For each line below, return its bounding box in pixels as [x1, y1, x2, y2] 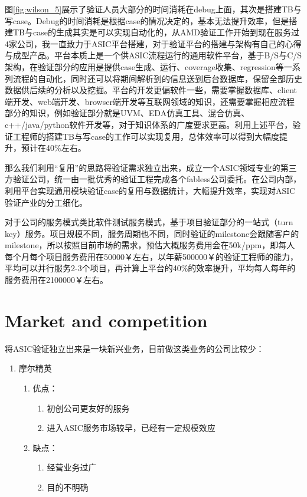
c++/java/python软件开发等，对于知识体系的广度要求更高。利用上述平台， [5, 118, 293, 130]
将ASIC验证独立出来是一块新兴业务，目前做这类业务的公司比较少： [5, 342, 264, 354]
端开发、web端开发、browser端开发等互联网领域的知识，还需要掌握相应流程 [5, 95, 295, 107]
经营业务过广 [47, 461, 97, 473]
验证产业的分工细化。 [5, 196, 87, 208]
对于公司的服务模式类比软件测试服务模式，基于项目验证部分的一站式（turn [5, 216, 293, 228]
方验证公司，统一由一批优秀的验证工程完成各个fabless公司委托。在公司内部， [5, 173, 302, 185]
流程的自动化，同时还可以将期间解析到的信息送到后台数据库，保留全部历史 [12, 72, 302, 84]
